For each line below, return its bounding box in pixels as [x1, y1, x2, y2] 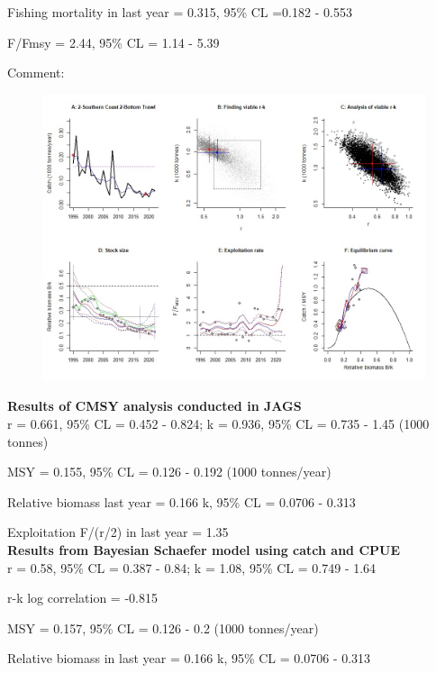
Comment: [7, 63, 65, 82]
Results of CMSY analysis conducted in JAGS [7, 396, 302, 415]
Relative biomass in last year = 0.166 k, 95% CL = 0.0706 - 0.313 [7, 649, 371, 668]
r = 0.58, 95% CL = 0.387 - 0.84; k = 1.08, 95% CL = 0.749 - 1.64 [7, 558, 377, 577]
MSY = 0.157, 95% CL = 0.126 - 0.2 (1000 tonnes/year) [7, 618, 319, 637]
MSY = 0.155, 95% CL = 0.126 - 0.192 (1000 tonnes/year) [7, 462, 332, 481]
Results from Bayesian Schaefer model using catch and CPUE [7, 540, 401, 559]
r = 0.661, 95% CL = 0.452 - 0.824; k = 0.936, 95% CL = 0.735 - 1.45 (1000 [7, 414, 430, 432]
